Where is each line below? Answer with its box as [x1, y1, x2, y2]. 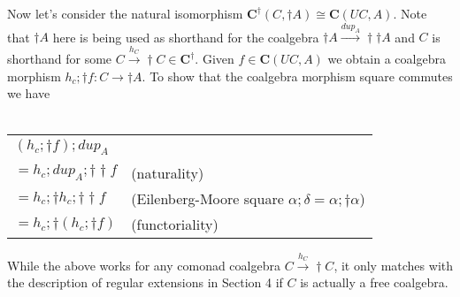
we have [7, 84, 50, 103]
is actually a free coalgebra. [300, 273, 448, 292]
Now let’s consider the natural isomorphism [7, 4, 243, 22]
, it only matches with [333, 255, 453, 274]
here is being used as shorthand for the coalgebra [52, 27, 319, 46]
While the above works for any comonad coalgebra [7, 255, 280, 274]
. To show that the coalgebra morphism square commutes [142, 66, 453, 85]
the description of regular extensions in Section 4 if [7, 273, 283, 292]
